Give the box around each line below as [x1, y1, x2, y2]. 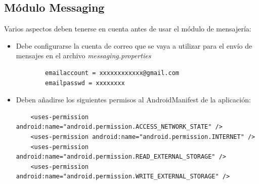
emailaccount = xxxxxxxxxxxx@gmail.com [45, 69, 179, 77]
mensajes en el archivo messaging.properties [16, 50, 151, 61]
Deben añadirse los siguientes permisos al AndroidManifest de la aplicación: [16, 94, 251, 105]
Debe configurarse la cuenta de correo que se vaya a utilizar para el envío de [16, 40, 252, 51]
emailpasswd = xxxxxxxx [45, 79, 125, 87]
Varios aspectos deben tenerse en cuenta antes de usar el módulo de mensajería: [4, 23, 251, 34]
